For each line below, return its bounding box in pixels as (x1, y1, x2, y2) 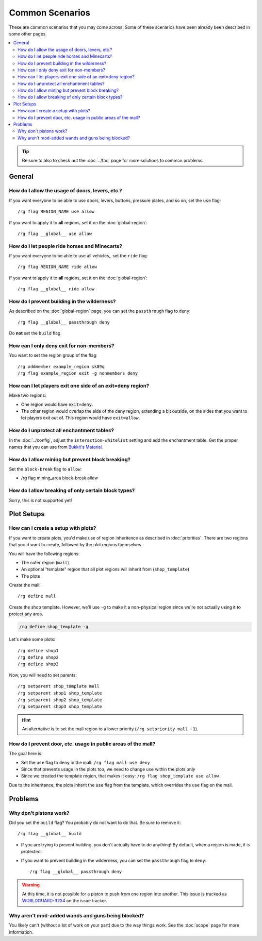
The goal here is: (9, 751, 43, 756)
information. (9, 929, 33, 935)
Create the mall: (9, 582, 41, 588)
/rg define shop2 (17, 655, 59, 660)
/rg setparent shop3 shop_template (17, 704, 102, 709)
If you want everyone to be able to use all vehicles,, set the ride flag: (9, 253, 148, 259)
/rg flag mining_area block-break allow (21, 475, 98, 481)
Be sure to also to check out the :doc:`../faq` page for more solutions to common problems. (22, 157, 204, 163)
